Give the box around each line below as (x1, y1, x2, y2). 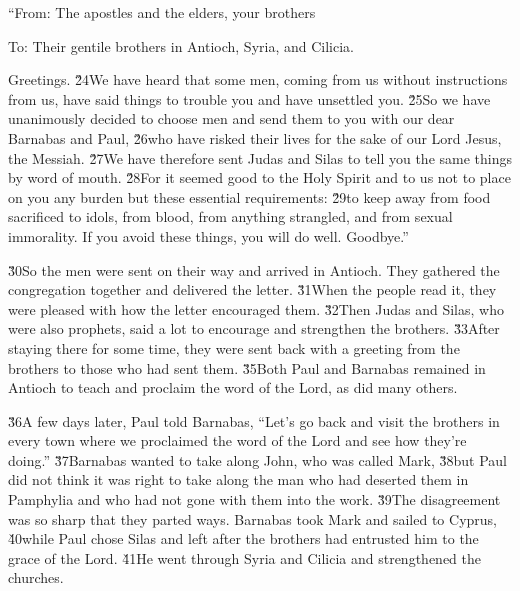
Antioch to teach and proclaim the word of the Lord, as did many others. (8, 377, 458, 398)
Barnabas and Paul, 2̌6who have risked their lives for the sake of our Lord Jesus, (8, 127, 502, 148)
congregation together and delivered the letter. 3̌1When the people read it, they (8, 279, 497, 300)
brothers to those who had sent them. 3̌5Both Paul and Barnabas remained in (8, 357, 486, 378)
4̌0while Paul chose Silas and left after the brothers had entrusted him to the (8, 528, 479, 549)
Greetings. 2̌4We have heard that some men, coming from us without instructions (8, 69, 508, 90)
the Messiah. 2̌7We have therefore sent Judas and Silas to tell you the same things (8, 147, 512, 168)
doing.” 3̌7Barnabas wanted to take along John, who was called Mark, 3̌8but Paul (8, 449, 507, 470)
